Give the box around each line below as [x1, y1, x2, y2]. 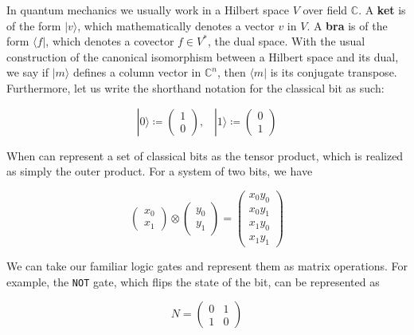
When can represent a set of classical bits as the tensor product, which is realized [6, 147, 404, 164]
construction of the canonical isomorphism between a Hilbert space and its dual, [6, 48, 399, 65]
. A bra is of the [307, 17, 388, 33]
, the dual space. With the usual [207, 33, 365, 49]
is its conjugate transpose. [270, 64, 397, 81]
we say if [6, 64, 49, 81]
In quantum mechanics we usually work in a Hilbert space [6, 2, 289, 18]
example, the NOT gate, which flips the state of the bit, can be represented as [6, 273, 380, 290]
